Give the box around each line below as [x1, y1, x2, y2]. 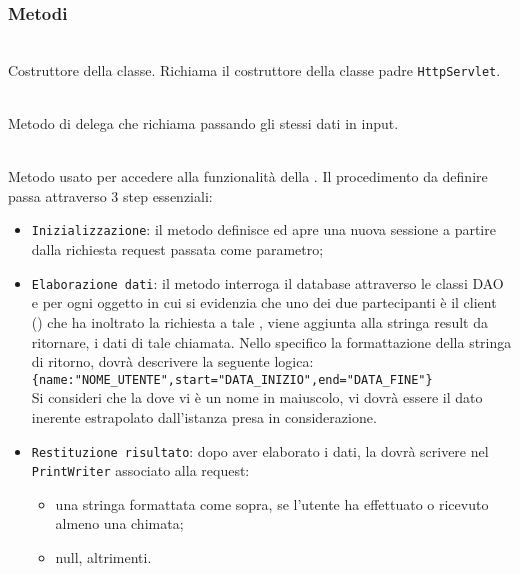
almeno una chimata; [55, 513, 184, 534]
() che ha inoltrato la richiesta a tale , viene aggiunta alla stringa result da [31, 311, 488, 332]
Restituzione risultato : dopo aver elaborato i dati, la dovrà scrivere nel [31, 440, 489, 461]
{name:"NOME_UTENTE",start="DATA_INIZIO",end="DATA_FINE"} [31, 372, 433, 387]
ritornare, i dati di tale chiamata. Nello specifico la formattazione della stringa [31, 331, 512, 352]
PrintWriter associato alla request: [31, 460, 250, 481]
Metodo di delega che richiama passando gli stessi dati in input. [8, 113, 399, 134]
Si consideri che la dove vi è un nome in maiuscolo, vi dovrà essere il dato [31, 387, 483, 408]
